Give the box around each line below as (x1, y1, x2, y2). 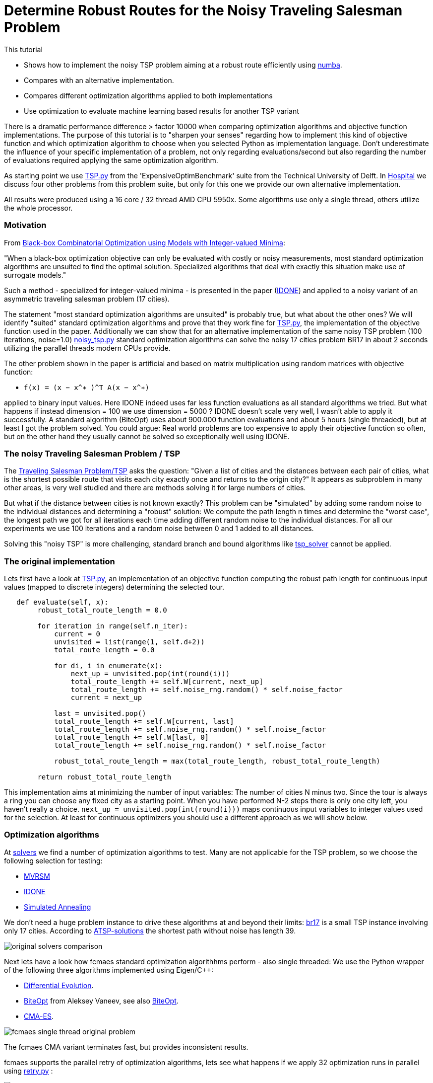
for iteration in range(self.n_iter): (37, 622, 188, 630)
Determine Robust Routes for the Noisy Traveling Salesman (4, 2, 403, 19)
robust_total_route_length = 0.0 (37, 606, 167, 614)
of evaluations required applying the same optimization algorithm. (4, 155, 218, 164)
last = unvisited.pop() (54, 709, 146, 717)
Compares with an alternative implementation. (24, 76, 174, 84)
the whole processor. (4, 203, 73, 212)
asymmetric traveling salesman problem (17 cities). (4, 294, 170, 303)
